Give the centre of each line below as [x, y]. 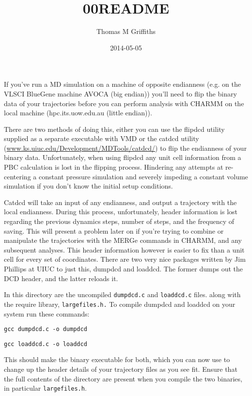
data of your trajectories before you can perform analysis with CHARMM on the [124, 103]
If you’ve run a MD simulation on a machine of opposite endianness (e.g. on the [122, 84]
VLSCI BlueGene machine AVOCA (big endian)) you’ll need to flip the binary [120, 93]
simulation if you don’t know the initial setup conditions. [88, 186]
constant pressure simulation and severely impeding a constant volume [143, 176]
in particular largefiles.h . [45, 388]
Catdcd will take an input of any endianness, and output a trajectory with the [120, 202]
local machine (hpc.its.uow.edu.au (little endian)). [78, 113]
